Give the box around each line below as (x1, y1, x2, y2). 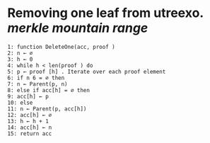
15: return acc (7, 130, 52, 137)
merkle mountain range (7, 20, 148, 36)
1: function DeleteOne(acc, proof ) (7, 43, 115, 50)
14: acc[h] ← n (7, 124, 52, 131)
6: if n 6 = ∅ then (7, 74, 65, 81)
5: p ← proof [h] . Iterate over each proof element (7, 68, 166, 75)
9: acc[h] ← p (7, 93, 49, 100)
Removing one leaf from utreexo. (7, 5, 204, 21)
